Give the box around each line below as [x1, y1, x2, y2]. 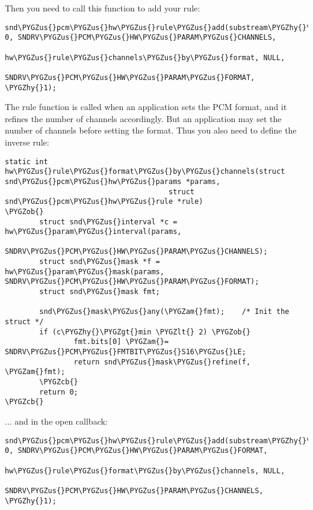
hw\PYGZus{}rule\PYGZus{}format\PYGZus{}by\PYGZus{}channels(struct [5, 167, 285, 176]
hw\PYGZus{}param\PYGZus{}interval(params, [5, 227, 182, 236]
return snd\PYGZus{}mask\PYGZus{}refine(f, [73, 357, 251, 366]
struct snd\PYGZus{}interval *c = [39, 217, 178, 226]
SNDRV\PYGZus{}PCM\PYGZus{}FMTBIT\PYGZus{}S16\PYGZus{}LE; [5, 348, 246, 357]
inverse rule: [5, 135, 49, 148]
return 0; [39, 387, 78, 396]
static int [5, 157, 48, 166]
